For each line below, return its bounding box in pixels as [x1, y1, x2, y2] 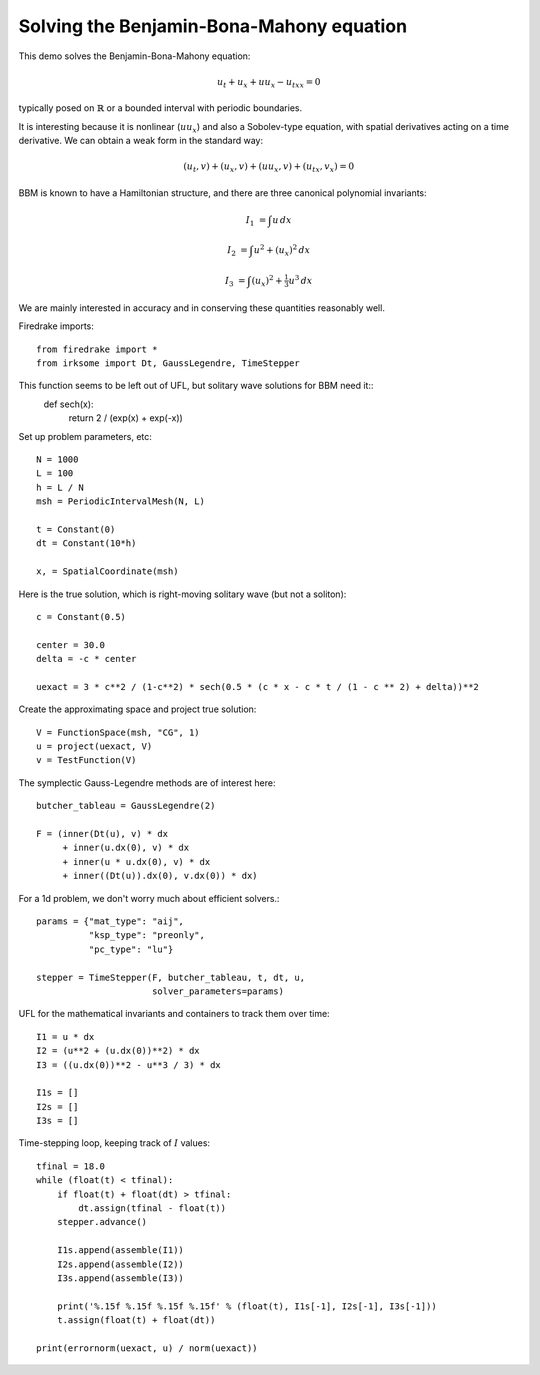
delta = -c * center [36, 653, 137, 665]
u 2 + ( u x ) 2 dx [253, 243, 311, 258]
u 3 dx [288, 273, 313, 286]
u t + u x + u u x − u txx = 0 [216, 76, 321, 90]
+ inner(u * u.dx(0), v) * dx [62, 856, 211, 867]
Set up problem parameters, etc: [18, 430, 152, 442]
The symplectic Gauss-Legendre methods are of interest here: [18, 776, 276, 789]
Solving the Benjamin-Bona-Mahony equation [18, 15, 408, 37]
